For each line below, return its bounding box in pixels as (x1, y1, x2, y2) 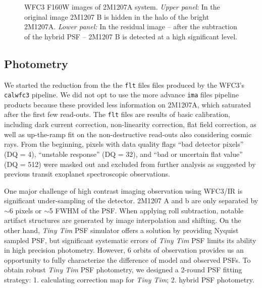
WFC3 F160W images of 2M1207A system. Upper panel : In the (24, 2, 220, 12)
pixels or (15, 205, 42, 215)
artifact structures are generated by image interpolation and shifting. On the (4, 215, 241, 225)
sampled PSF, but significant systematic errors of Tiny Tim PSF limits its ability (4, 235, 256, 245)
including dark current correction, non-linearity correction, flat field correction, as (4, 119, 256, 130)
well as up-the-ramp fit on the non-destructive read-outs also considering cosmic (4, 129, 252, 139)
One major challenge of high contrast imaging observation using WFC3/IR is (4, 185, 243, 196)
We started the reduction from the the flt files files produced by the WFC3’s (4, 79, 244, 90)
